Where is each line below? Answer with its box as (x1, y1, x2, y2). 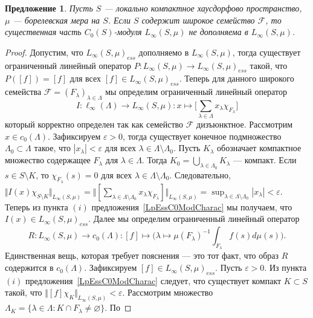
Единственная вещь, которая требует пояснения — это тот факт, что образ (5, 249, 279, 262)
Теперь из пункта (5, 200, 68, 213)
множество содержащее (5, 154, 91, 166)
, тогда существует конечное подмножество (123, 129, 282, 142)
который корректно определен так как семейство (5, 118, 184, 131)
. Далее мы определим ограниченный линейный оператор (88, 212, 300, 225)
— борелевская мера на (13, 13, 100, 26)
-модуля (114, 25, 142, 38)
